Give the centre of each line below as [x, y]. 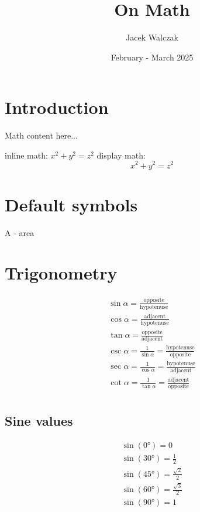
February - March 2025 [152, 57]
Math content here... [41, 135]
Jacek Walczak [152, 37]
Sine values [39, 420]
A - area [20, 232]
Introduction [57, 107]
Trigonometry [61, 273]
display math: [121, 155]
